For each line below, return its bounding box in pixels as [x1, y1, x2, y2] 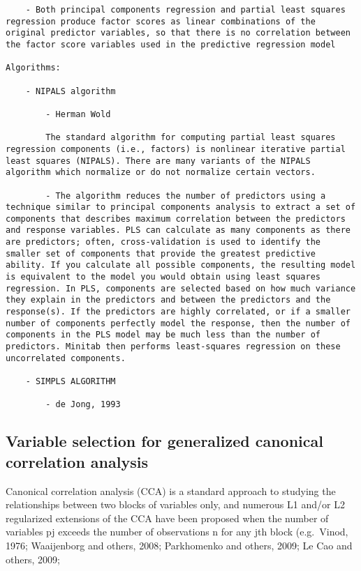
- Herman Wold [45, 109, 111, 119]
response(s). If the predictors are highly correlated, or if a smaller [6, 307, 351, 317]
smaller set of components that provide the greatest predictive [6, 248, 316, 259]
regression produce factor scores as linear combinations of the [6, 16, 316, 26]
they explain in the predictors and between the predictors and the [6, 295, 331, 305]
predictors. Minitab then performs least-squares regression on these [6, 342, 341, 352]
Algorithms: [6, 63, 61, 73]
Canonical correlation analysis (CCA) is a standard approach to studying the [6, 483, 336, 498]
